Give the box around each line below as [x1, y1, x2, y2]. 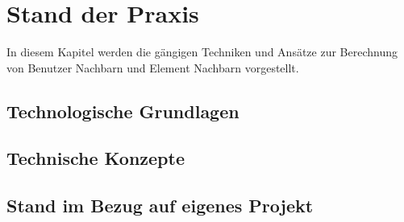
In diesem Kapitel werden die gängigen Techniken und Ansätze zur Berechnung [6, 43, 398, 60]
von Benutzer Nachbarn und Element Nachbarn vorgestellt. [6, 59, 299, 76]
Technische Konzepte [6, 146, 185, 171]
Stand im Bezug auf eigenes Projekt [6, 193, 314, 218]
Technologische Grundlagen [6, 98, 239, 123]
